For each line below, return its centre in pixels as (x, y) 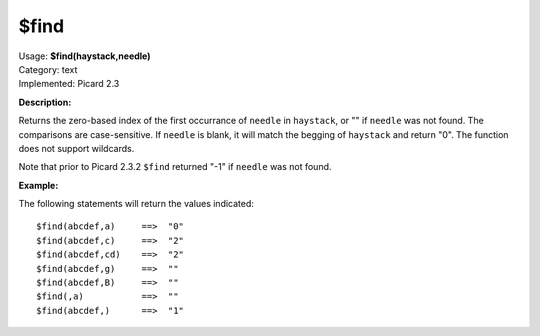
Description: (45, 102)
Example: (38, 185)
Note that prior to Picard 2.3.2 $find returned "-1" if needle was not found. (175, 167)
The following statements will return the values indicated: (136, 204)
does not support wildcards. (76, 148)
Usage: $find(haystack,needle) (84, 56)
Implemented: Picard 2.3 (69, 84)
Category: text (48, 69)
